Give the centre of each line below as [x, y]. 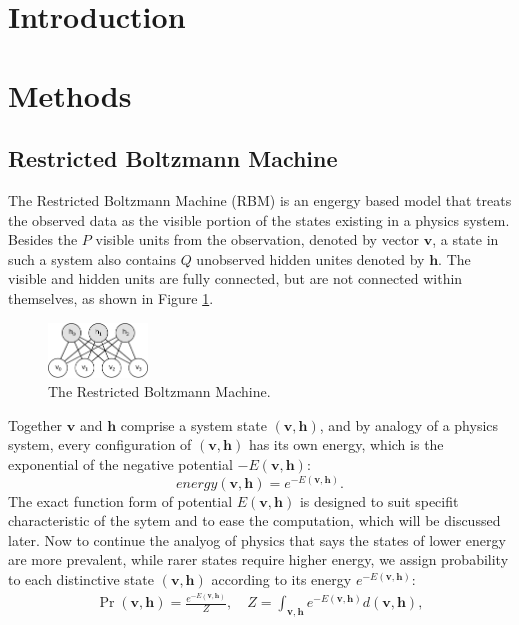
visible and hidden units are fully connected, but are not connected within [235, 278]
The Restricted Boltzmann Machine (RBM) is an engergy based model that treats [260, 199]
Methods [70, 94]
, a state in [465, 239]
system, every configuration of [100, 444]
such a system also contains [92, 258]
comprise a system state [193, 424]
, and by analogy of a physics [409, 424]
